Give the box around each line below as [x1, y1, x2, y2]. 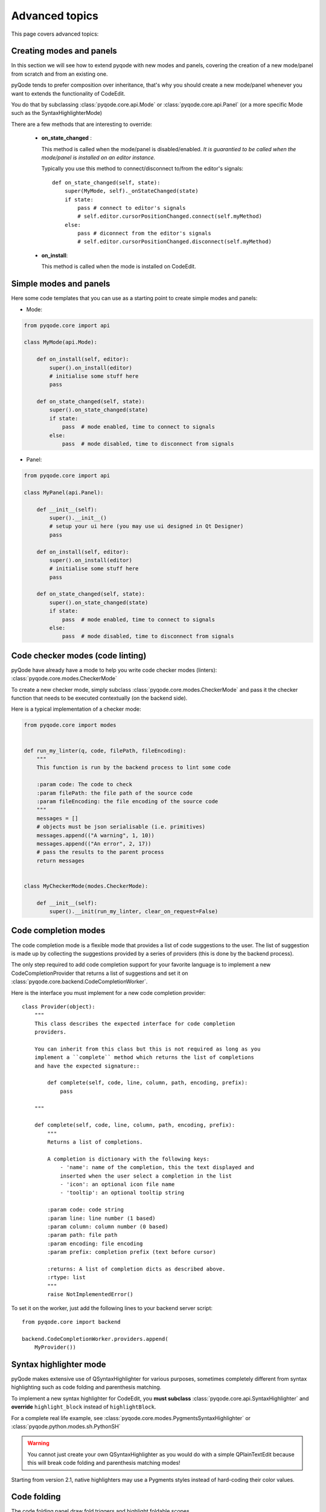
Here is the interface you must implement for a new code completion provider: [11, 989, 206, 996]
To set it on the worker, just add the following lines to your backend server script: [11, 1304, 213, 1312]
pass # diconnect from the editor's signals [77, 230, 211, 237]
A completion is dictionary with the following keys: [47, 1155, 210, 1162]
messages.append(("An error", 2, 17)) [36, 840, 152, 847]
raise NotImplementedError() [47, 1291, 134, 1298]
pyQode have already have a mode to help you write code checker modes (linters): [11, 666, 217, 674]
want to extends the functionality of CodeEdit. [11, 90, 126, 97]
